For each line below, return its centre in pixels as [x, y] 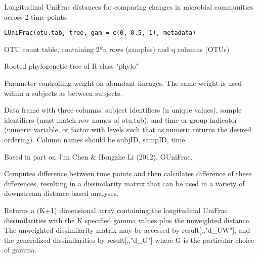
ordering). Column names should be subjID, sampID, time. [96, 139]
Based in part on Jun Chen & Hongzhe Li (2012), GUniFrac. [98, 156]
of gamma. [20, 250]
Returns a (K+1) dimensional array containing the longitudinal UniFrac [116, 210]
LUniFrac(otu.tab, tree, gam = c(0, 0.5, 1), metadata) [100, 33]
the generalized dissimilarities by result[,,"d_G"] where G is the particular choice [129, 240]
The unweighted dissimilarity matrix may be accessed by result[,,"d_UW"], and [127, 230]
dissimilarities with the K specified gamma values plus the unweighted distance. [127, 220]
